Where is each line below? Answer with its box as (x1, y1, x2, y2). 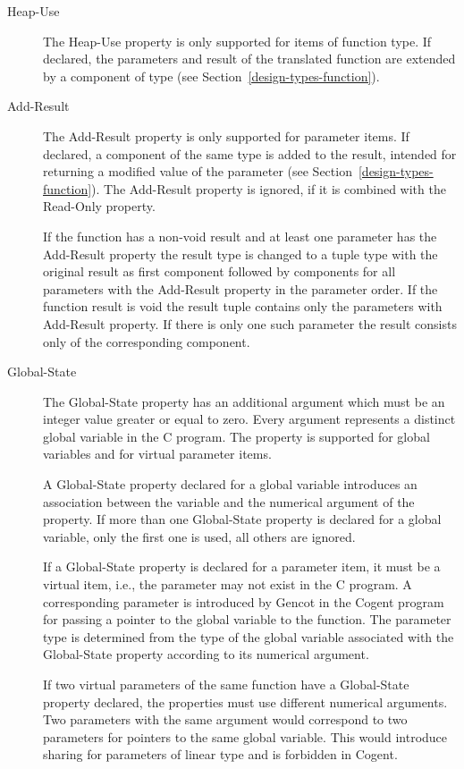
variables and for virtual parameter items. (43, 444, 272, 463)
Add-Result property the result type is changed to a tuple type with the (43, 244, 438, 263)
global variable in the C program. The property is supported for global (43, 427, 430, 445)
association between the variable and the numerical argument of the (43, 492, 415, 511)
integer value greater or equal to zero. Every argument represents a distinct (43, 410, 456, 428)
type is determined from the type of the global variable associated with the (43, 627, 454, 646)
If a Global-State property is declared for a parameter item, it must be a (43, 557, 441, 576)
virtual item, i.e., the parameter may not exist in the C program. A (43, 575, 412, 594)
